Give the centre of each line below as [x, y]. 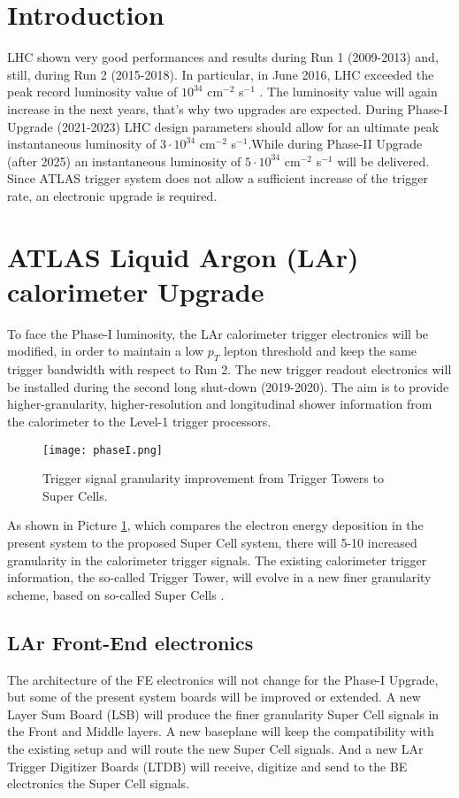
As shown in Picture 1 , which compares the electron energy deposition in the [215, 525]
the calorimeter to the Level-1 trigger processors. [139, 421]
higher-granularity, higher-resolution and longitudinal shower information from [220, 404]
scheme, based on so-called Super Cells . [116, 594]
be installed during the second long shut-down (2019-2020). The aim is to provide [228, 386]
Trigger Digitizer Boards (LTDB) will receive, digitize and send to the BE [207, 766]
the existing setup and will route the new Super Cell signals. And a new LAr [215, 748]
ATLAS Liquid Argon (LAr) [183, 256]
